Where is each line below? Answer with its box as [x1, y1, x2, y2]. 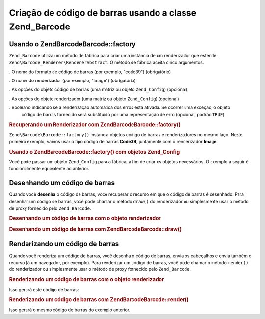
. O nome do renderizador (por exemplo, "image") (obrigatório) [9, 78, 136, 83]
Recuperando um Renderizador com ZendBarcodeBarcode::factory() [9, 121, 181, 128]
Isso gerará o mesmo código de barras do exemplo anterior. [9, 307, 131, 313]
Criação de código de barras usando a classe [9, 7, 197, 18]
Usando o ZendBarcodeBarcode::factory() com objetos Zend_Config [9, 148, 180, 155]
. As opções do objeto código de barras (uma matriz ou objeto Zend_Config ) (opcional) [9, 86, 188, 93]
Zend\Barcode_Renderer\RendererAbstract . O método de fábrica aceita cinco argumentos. [9, 59, 204, 66]
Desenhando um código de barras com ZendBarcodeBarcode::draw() [9, 226, 182, 233]
